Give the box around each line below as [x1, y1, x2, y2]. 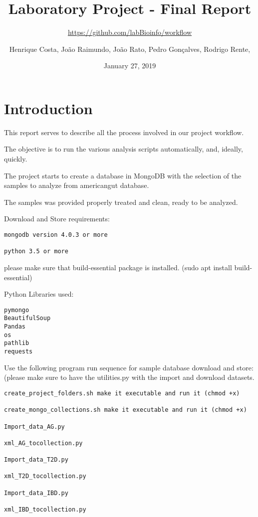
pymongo [4, 306, 29, 314]
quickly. [4, 154, 27, 164]
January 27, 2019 [103, 60, 156, 71]
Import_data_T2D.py [4, 456, 68, 464]
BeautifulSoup [4, 315, 51, 322]
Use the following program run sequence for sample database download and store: [4, 362, 254, 372]
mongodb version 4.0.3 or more [4, 231, 108, 238]
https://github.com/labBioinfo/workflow [67, 27, 192, 37]
